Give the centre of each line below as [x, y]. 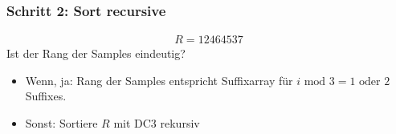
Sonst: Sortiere [61, 123]
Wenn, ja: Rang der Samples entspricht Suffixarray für [159, 80]
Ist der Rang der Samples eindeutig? [96, 53]
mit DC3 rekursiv [157, 123]
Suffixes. [46, 96]
